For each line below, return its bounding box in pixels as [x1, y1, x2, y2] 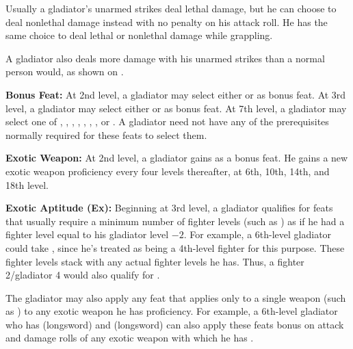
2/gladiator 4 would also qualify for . [5, 268, 160, 282]
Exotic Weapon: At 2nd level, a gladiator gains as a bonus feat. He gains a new [5, 151, 348, 165]
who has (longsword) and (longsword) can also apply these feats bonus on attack [5, 317, 344, 331]
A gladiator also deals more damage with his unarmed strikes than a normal [5, 51, 325, 65]
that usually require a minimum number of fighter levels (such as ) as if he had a [5, 214, 345, 228]
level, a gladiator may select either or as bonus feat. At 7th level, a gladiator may [5, 101, 347, 115]
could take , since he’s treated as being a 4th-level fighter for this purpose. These [5, 240, 345, 255]
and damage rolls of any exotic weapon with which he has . [5, 331, 254, 345]
